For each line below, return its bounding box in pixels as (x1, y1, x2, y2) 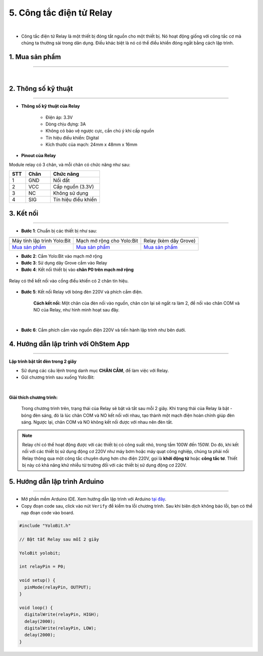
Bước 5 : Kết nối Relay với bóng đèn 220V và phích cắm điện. (21, 289, 143, 295)
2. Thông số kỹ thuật (9, 84, 73, 93)
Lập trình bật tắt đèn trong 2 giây (9, 359, 77, 365)
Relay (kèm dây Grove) (143, 237, 196, 244)
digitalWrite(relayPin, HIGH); (24, 612, 99, 617)
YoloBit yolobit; (19, 550, 61, 556)
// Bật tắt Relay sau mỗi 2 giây (19, 536, 99, 542)
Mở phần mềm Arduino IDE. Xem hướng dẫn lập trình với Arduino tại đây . (21, 496, 167, 502)
